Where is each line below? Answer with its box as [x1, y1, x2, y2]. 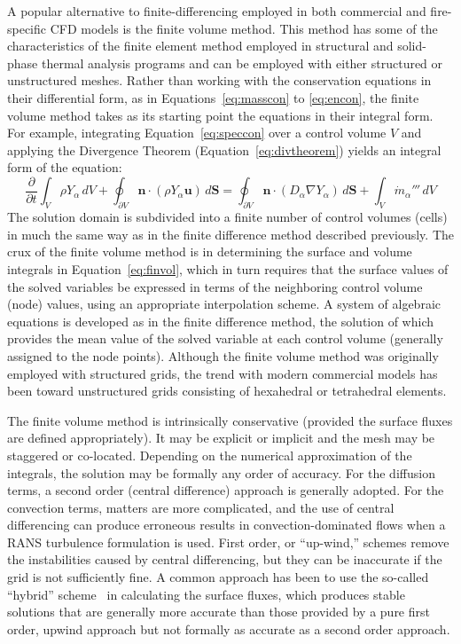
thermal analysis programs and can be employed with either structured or [41, 53, 443, 72]
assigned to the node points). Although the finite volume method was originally [7, 346, 439, 365]
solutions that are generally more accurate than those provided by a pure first [7, 602, 430, 621]
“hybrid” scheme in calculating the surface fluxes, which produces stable [7, 585, 405, 603]
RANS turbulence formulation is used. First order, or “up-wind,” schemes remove [7, 532, 449, 551]
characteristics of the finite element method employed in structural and [7, 36, 394, 55]
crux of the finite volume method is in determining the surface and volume [7, 242, 412, 261]
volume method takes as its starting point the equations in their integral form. [7, 106, 434, 124]
